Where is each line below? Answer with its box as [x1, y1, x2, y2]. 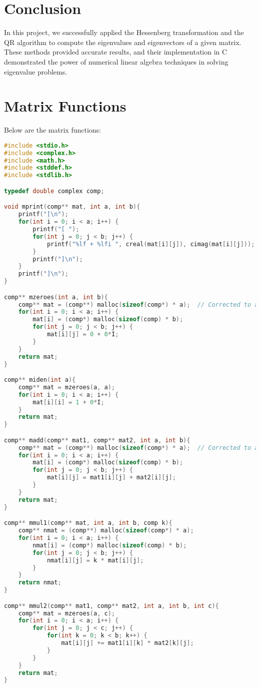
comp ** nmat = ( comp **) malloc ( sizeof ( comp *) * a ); [18, 527, 194, 534]
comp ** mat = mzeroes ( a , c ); [18, 609, 115, 617]
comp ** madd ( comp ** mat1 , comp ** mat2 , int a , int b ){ [4, 436, 190, 444]
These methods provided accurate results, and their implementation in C [4, 47, 227, 57]
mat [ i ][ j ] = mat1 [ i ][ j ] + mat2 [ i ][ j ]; [46, 474, 176, 481]
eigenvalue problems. [4, 66, 67, 77]
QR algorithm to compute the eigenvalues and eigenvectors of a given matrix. [4, 37, 241, 47]
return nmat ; [18, 579, 61, 586]
